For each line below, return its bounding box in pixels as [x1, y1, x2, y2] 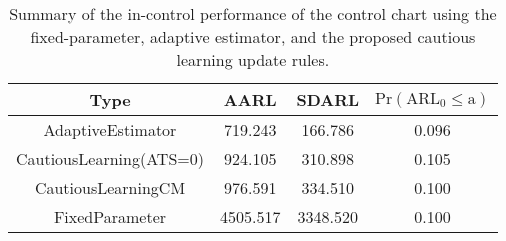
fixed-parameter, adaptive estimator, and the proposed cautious [30, 25, 476, 48]
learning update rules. [176, 48, 330, 71]
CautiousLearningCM [34, 176, 186, 199]
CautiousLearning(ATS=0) [16, 147, 204, 170]
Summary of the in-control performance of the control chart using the [9, 2, 497, 25]
